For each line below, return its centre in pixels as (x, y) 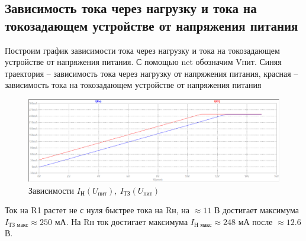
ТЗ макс (18, 225)
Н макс (203, 225)
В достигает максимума (256, 210)
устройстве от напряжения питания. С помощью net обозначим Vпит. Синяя (143, 62)
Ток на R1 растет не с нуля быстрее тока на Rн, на (97, 210)
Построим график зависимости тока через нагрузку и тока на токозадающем (142, 50)
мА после (255, 221)
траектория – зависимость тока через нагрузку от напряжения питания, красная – (152, 73)
